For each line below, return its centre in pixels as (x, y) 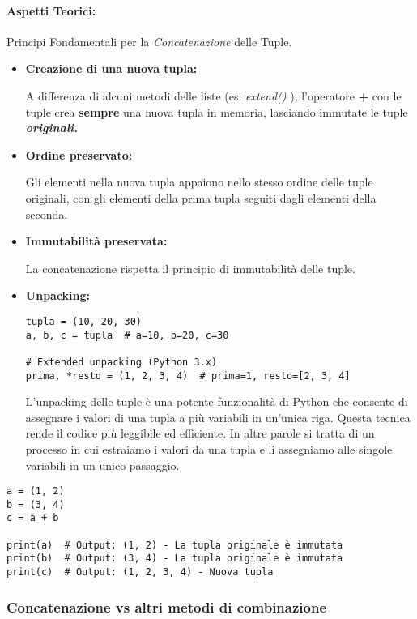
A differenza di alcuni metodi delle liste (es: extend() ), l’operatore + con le (213, 95)
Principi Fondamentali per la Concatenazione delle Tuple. (149, 41)
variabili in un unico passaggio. (102, 465)
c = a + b (33, 518)
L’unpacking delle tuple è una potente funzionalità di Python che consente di (217, 401)
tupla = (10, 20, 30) (83, 321)
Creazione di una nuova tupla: (111, 68)
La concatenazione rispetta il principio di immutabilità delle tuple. (190, 268)
